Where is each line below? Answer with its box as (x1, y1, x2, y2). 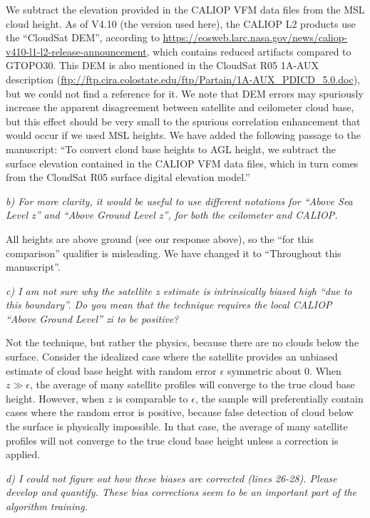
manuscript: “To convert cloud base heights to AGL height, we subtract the (6, 141, 336, 156)
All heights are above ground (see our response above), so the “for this (6, 231, 314, 246)
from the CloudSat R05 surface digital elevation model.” (6, 170, 250, 185)
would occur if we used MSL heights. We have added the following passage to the (6, 128, 361, 143)
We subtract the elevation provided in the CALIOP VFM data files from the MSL (6, 2, 365, 16)
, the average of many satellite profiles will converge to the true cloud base (29, 377, 355, 392)
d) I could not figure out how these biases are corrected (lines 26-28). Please (6, 470, 337, 485)
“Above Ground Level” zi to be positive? (6, 311, 179, 326)
